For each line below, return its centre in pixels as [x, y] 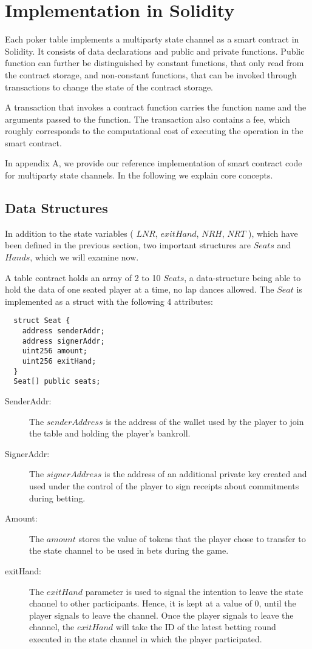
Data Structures [56, 208]
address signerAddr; [63, 341]
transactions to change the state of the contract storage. [109, 87]
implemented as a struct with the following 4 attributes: [109, 301]
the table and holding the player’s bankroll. [110, 433]
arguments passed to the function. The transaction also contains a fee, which [148, 119]
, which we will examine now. [84, 257]
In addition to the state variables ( [69, 233]
